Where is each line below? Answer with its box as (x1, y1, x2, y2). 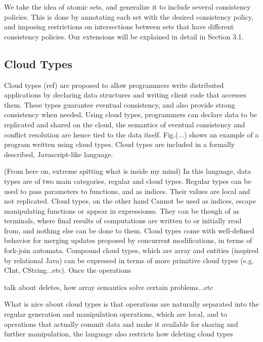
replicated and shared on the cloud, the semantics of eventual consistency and (4, 119, 245, 129)
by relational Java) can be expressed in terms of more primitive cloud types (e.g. (4, 255, 254, 265)
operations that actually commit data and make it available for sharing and (4, 318, 238, 329)
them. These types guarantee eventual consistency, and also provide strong (4, 99, 235, 110)
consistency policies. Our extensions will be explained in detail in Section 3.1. (4, 31, 244, 41)
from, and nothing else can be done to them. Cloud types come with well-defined (4, 225, 254, 235)
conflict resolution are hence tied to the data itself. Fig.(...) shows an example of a (4, 129, 259, 139)
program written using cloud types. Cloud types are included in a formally (4, 139, 235, 150)
